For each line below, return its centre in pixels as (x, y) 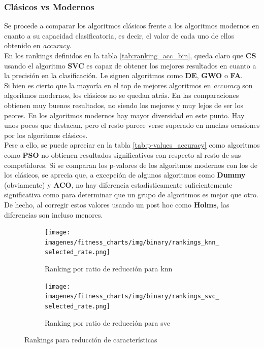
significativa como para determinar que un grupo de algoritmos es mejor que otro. (131, 195)
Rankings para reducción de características (91, 340)
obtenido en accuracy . (38, 45)
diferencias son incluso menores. (54, 214)
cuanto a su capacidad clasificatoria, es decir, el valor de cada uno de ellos (119, 35)
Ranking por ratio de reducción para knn (109, 269)
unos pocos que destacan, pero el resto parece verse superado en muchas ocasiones (132, 125)
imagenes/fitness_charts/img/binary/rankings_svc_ (132, 297)
